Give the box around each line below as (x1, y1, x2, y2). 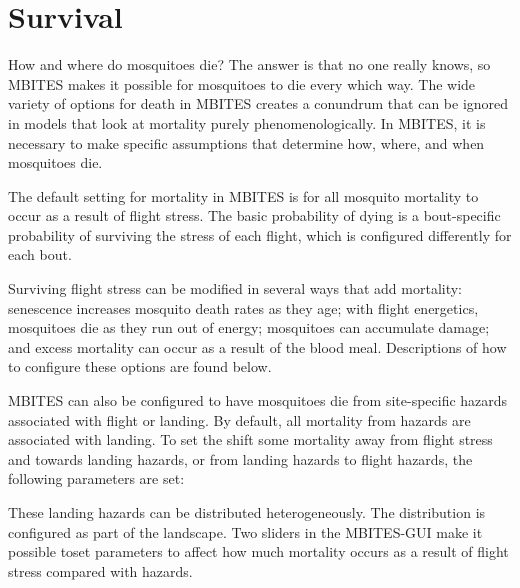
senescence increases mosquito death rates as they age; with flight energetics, (8, 297, 479, 318)
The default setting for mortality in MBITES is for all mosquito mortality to (8, 185, 479, 206)
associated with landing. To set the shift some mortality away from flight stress (8, 429, 493, 450)
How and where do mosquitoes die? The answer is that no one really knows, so (8, 54, 491, 75)
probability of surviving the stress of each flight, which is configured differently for (8, 224, 512, 245)
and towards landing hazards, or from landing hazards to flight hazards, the (8, 448, 473, 469)
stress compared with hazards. (8, 560, 193, 581)
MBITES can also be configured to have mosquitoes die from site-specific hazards (8, 390, 508, 411)
